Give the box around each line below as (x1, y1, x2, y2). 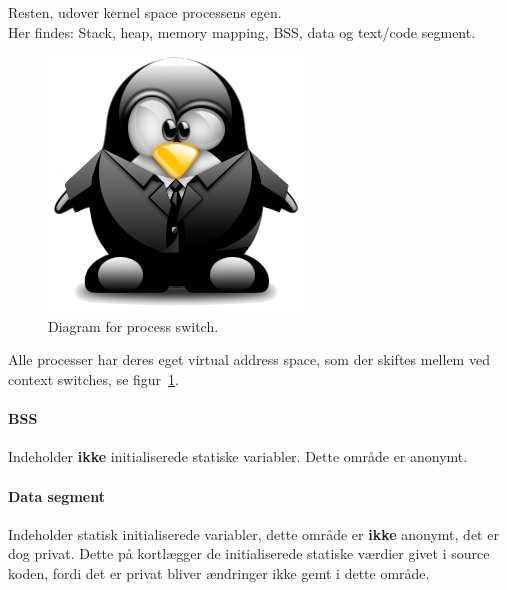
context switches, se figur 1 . (8, 368, 179, 389)
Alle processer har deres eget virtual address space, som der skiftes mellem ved (8, 349, 490, 370)
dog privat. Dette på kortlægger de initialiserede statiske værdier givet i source (8, 543, 490, 564)
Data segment (8, 485, 105, 506)
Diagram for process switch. (48, 315, 219, 336)
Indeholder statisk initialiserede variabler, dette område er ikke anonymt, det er (8, 523, 499, 544)
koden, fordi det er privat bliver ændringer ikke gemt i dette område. (8, 562, 430, 583)
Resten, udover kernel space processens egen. (8, 2, 282, 22)
